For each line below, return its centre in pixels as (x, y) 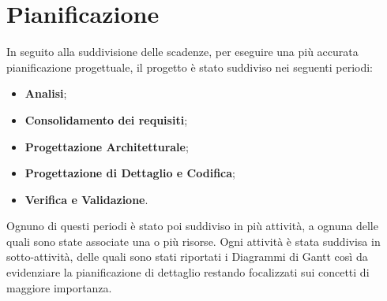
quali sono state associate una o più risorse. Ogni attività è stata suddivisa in (193, 241)
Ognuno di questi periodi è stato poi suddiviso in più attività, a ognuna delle (192, 226)
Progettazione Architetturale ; (107, 146)
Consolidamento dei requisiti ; (106, 119)
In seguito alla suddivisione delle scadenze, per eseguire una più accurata (182, 52)
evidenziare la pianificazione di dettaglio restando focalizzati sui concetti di (188, 272)
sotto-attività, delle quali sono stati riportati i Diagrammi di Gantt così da (187, 256)
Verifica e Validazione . (86, 199)
